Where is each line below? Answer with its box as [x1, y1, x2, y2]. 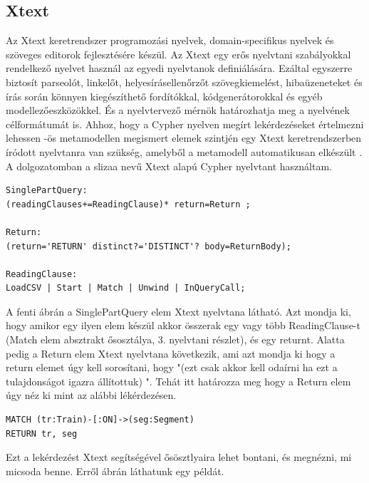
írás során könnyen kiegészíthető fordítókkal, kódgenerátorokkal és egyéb [6, 88, 323, 103]
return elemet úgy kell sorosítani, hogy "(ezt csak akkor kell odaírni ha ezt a [6, 360, 338, 375]
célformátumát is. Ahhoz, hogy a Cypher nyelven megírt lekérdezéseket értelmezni [6, 116, 364, 131]
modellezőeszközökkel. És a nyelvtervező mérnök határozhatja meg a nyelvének [6, 103, 350, 118]
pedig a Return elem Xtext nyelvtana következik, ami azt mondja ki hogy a [6, 346, 336, 360]
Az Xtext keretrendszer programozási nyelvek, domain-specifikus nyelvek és [6, 33, 334, 48]
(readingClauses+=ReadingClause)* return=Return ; [6, 199, 251, 209]
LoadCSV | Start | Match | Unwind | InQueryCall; [6, 283, 246, 294]
